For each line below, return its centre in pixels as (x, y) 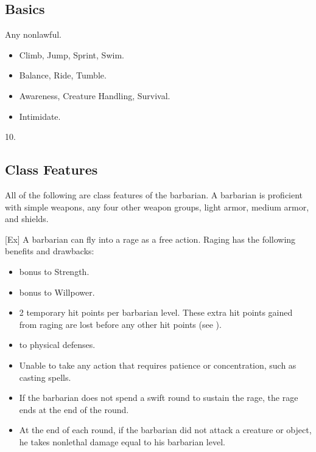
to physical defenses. (57, 345)
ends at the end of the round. (74, 409)
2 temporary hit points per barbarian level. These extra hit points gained (156, 312)
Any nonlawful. (33, 34)
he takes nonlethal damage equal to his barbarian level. (122, 441)
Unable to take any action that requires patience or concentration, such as (158, 365)
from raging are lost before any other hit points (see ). (120, 324)
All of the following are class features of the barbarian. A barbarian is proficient (154, 194)
